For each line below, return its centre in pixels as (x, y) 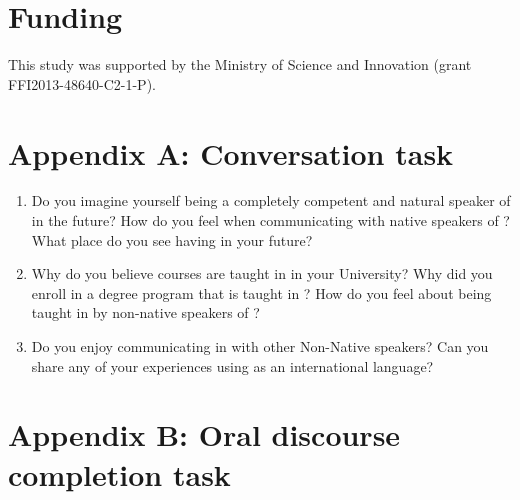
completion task (119, 473)
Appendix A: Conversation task (231, 152)
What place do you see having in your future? (172, 239)
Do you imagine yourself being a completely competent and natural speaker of (271, 200)
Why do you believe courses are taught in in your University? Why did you (262, 273)
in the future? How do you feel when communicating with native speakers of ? (270, 220)
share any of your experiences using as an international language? (232, 365)
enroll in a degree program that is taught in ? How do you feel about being (261, 292)
